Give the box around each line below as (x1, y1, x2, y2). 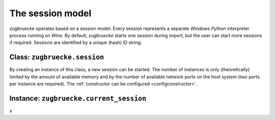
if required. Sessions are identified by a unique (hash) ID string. (9, 40, 142, 46)
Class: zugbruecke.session (9, 53, 104, 62)
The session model (9, 8, 92, 19)
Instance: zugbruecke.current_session (9, 94, 147, 103)
